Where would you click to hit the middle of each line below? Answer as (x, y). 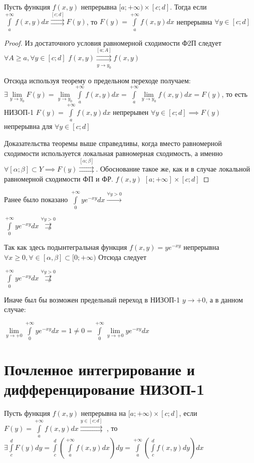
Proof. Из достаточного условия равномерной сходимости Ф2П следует (113, 42)
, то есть (234, 94)
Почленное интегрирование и (99, 369)
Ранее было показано (36, 199)
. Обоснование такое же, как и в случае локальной (173, 169)
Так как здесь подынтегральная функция (66, 247)
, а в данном (224, 299)
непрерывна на (103, 413)
